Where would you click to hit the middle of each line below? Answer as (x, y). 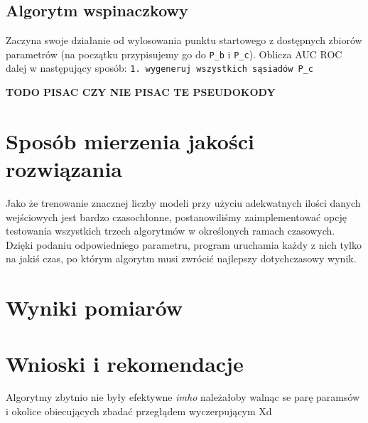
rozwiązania (64, 169)
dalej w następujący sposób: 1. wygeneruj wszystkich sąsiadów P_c (159, 68)
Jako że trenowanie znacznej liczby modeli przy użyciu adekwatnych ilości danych (183, 203)
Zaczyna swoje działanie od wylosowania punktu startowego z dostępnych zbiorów (184, 40)
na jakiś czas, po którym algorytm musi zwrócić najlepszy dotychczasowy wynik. (181, 258)
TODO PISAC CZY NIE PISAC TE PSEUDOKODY (141, 92)
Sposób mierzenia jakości (130, 140)
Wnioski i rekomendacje (125, 363)
